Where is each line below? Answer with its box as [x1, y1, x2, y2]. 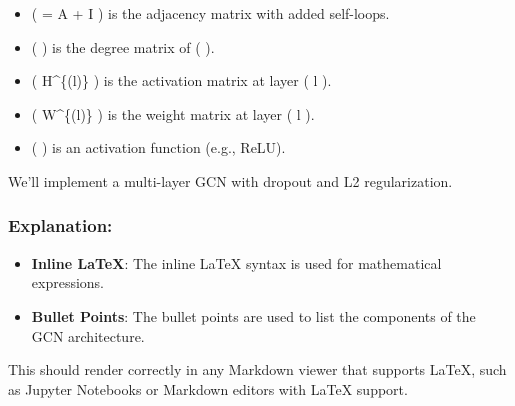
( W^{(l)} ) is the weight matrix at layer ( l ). [31, 103, 315, 124]
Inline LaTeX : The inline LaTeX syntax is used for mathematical [31, 252, 442, 273]
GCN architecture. [31, 325, 145, 346]
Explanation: [8, 213, 113, 238]
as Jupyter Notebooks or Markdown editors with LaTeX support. [8, 378, 408, 399]
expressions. [31, 272, 105, 293]
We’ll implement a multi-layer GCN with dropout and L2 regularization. [8, 170, 453, 191]
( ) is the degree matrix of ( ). [31, 36, 215, 57]
